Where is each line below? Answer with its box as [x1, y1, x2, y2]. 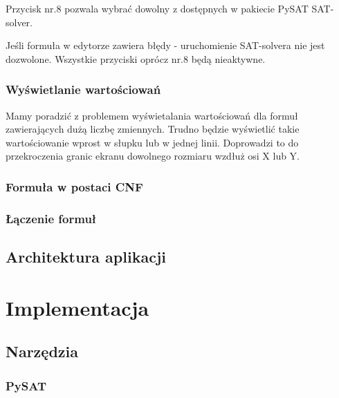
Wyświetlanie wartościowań [6, 81, 161, 98]
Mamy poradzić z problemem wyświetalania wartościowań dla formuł [6, 108, 298, 122]
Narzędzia [6, 341, 78, 362]
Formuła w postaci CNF [6, 178, 143, 195]
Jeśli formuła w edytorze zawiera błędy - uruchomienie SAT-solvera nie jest [6, 38, 325, 53]
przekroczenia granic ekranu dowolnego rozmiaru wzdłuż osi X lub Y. [6, 149, 300, 163]
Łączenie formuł [6, 209, 97, 227]
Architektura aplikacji [6, 246, 166, 267]
